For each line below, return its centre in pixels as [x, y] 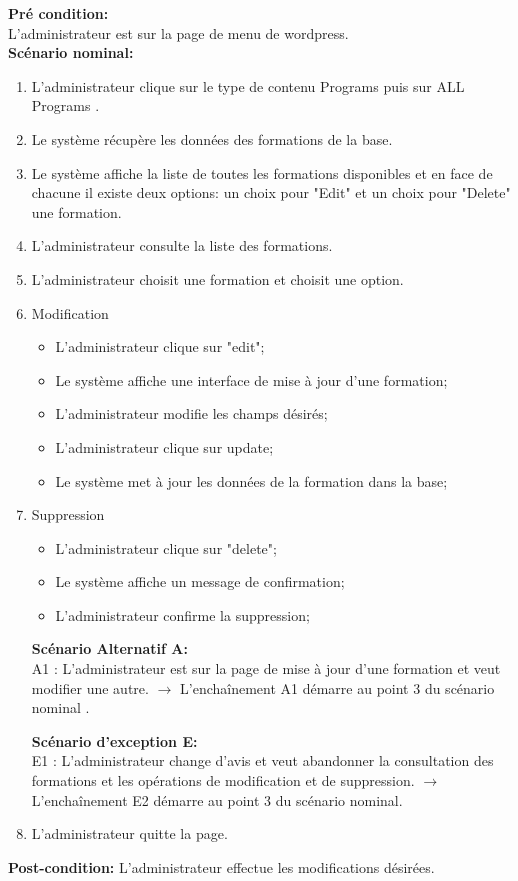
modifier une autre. [90, 687]
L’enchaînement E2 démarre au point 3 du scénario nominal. [217, 799]
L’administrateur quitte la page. [129, 833]
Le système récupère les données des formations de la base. [212, 138]
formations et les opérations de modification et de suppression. [223, 780]
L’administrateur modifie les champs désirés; [191, 413]
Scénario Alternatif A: [109, 648]
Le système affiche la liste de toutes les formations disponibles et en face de [262, 172]
